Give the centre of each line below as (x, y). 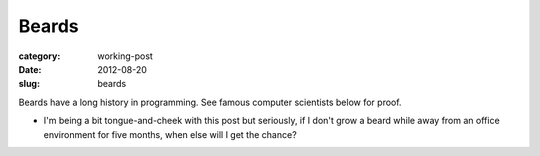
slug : (29, 84)
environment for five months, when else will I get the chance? (170, 134)
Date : (30, 69)
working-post (125, 56)
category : (39, 56)
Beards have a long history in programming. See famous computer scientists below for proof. (210, 102)
